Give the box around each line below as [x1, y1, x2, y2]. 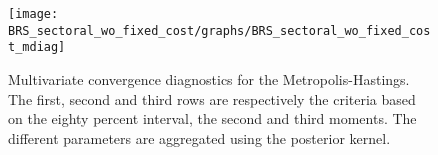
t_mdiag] [8, 40, 66, 55]
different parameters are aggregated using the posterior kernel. [8, 127, 391, 148]
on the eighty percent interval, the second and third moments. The [8, 108, 417, 129]
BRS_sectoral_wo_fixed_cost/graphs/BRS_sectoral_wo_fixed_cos [8, 23, 431, 38]
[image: [8, 7, 59, 21]
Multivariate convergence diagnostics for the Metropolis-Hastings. [8, 68, 410, 89]
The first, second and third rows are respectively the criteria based [8, 88, 416, 109]
